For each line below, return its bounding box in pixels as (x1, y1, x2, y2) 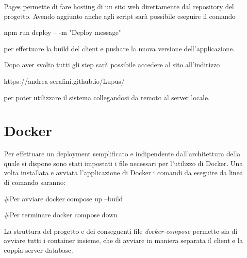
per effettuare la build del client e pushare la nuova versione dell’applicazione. (4, 43, 235, 53)
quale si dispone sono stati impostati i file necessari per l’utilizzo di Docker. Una (4, 158, 243, 168)
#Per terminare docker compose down (4, 210, 118, 220)
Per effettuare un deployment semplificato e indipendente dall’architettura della (4, 149, 241, 159)
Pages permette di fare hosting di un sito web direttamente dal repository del (4, 1, 234, 11)
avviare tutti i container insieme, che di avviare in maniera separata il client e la (4, 235, 243, 245)
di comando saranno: (4, 177, 66, 187)
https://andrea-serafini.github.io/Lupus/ (4, 76, 125, 86)
